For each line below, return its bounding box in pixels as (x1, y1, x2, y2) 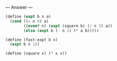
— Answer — (5, 5, 33, 10)
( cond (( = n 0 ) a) (10, 19, 49, 24)
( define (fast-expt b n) (5, 37, 58, 42)
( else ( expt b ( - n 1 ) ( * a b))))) (23, 28, 99, 33)
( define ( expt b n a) (5, 14, 51, 19)
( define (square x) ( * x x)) (5, 51, 67, 56)
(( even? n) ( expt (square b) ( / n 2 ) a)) (23, 23, 113, 28)
